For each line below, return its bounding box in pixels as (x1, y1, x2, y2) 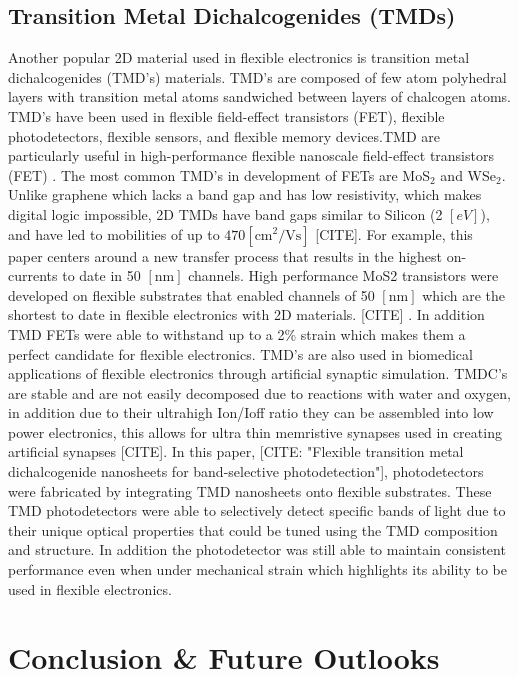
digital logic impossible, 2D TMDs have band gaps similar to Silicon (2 (8, 203, 443, 224)
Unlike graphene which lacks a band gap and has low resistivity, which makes (8, 184, 482, 205)
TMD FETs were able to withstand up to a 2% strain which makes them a (8, 323, 466, 344)
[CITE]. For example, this (315, 223, 473, 244)
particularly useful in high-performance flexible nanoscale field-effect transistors (8, 145, 494, 166)
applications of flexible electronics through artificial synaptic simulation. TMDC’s (8, 363, 508, 384)
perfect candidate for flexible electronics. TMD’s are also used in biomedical (8, 343, 473, 364)
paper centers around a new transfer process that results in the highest (8, 245, 443, 266)
